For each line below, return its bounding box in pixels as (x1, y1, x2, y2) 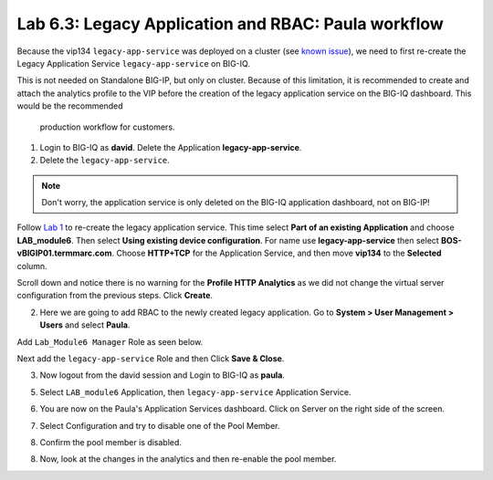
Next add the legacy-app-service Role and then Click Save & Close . (16, 352, 285, 364)
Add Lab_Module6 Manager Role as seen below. (16, 336, 204, 347)
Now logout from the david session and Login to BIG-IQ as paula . (39, 370, 285, 381)
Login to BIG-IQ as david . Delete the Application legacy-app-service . (39, 141, 302, 152)
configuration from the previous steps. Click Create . (16, 290, 214, 301)
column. (16, 260, 47, 271)
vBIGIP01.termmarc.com (16, 247, 112, 259)
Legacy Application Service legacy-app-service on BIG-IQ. (16, 57, 251, 68)
